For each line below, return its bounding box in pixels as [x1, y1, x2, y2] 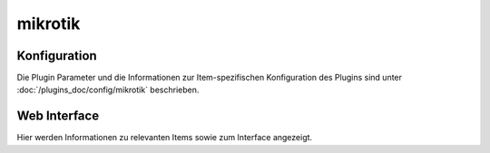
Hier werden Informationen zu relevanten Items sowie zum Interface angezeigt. [16, 132, 313, 143]
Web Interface [16, 109, 100, 124]
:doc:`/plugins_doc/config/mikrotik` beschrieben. [16, 84, 200, 95]
